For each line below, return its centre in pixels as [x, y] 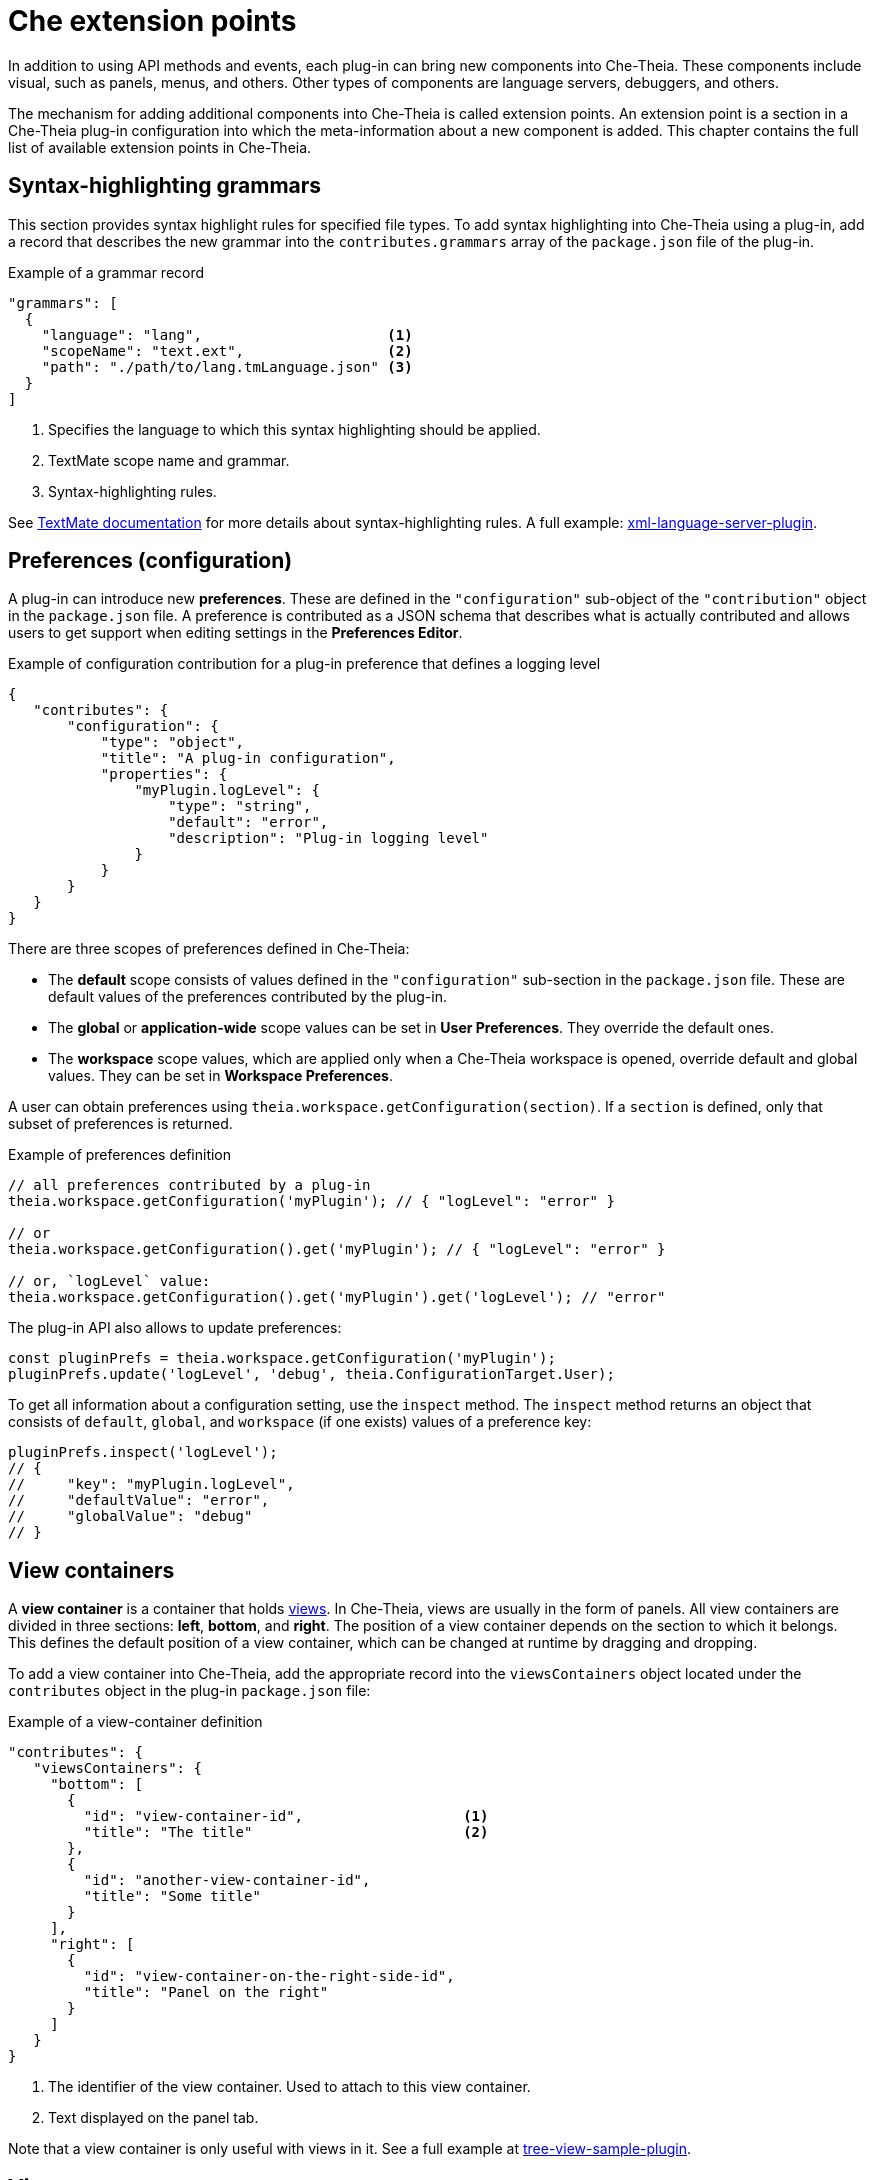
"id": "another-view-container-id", [227, 1880]
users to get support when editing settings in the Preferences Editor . [235, 633]
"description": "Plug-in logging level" [328, 838]
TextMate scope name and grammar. [169, 460]
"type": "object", [172, 742]
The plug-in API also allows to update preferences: [175, 1328]
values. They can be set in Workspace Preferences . [220, 1076]
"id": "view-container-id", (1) [286, 1816]
